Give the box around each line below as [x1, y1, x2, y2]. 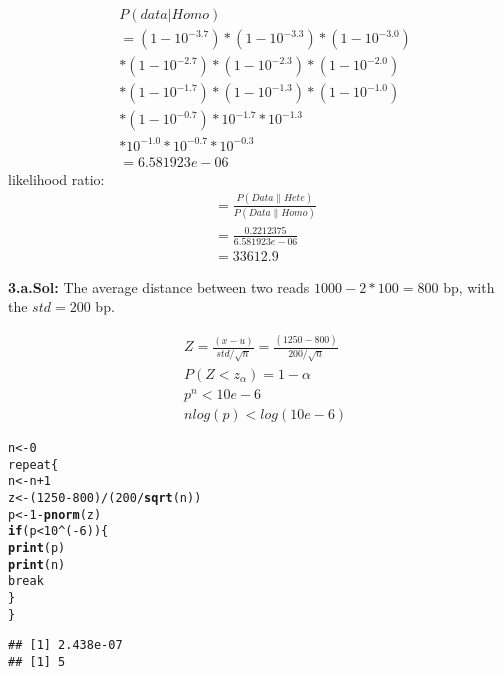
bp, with [443, 276, 495, 297]
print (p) [8, 540, 66, 555]
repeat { [8, 457, 59, 472]
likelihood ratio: [8, 168, 105, 189]
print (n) [8, 557, 66, 572]
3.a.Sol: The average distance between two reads [8, 276, 310, 297]
